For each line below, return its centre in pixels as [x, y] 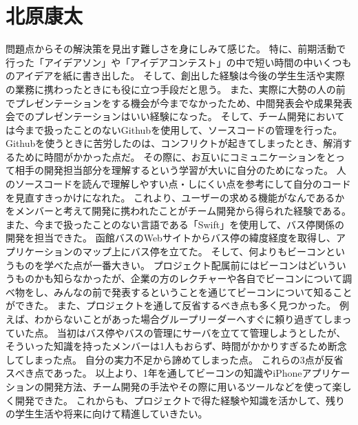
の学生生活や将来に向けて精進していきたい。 [107, 414]
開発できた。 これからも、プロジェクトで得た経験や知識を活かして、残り [180, 400]
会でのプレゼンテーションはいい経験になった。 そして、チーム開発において [175, 116]
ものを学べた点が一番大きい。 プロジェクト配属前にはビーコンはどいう [176, 265]
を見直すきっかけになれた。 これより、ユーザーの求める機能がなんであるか [175, 197]
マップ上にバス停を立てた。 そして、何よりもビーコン [204, 251]
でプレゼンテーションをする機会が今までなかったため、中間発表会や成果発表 [179, 102]
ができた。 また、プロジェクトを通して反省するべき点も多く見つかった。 [171, 305]
